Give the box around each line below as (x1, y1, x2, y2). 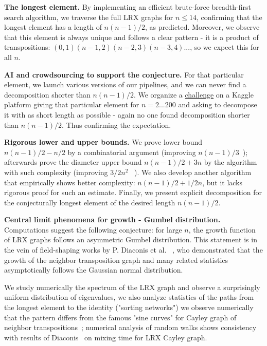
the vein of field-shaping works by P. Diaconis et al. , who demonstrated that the (4, 244, 263, 255)
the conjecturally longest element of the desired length (4, 197, 175, 207)
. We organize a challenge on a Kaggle (133, 89, 254, 100)
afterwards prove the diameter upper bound (4, 157, 142, 167)
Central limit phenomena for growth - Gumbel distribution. (4, 214, 221, 225)
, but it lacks (202, 177, 243, 187)
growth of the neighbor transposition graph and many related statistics (4, 254, 228, 265)
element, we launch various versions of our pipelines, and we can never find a (4, 79, 246, 90)
